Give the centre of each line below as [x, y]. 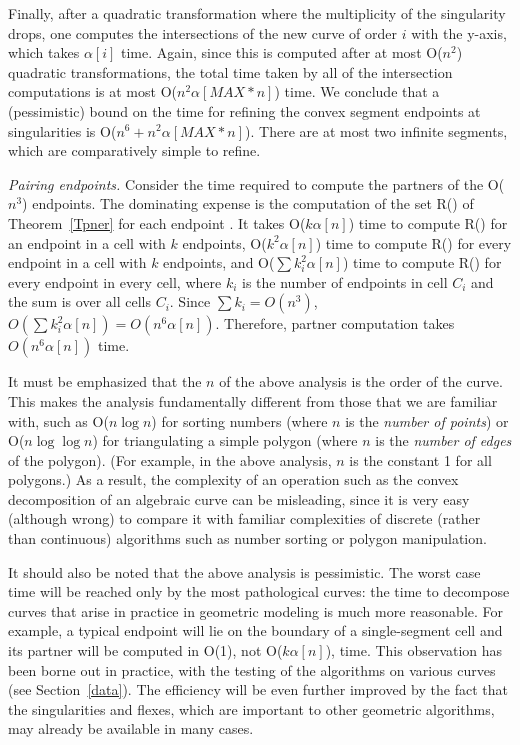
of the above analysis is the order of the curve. [361, 381]
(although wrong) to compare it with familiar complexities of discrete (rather [244, 518]
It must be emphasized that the [105, 381]
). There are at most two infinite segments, [376, 130]
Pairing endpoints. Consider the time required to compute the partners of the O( [256, 183]
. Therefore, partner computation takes [335, 323]
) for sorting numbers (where [239, 420]
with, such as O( [58, 420]
